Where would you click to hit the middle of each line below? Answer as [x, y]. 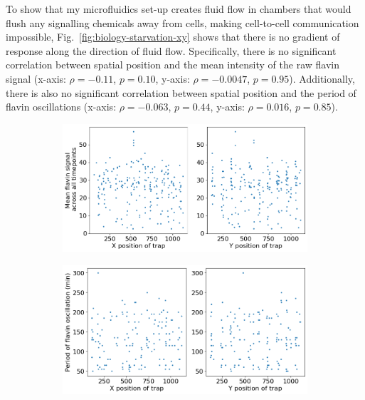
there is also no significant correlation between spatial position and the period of [181, 92]
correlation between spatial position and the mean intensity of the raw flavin [173, 65]
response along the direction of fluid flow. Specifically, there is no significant [171, 50]
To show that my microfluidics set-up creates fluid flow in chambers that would [179, 9]
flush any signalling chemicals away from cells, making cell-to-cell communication [182, 22]
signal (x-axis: [36, 78]
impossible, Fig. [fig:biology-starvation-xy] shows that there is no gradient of [173, 37]
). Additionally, [322, 78]
